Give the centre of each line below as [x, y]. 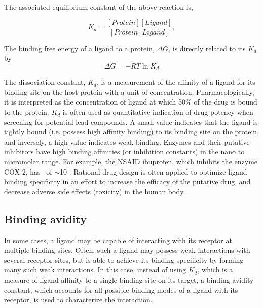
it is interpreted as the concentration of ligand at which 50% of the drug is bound [131, 102]
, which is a [215, 270]
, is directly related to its [207, 48]
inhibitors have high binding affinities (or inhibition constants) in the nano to [124, 151]
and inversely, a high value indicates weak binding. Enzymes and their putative [127, 141]
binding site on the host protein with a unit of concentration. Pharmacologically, [129, 92]
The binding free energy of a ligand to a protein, [79, 48]
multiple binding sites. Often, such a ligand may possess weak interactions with [127, 250]
